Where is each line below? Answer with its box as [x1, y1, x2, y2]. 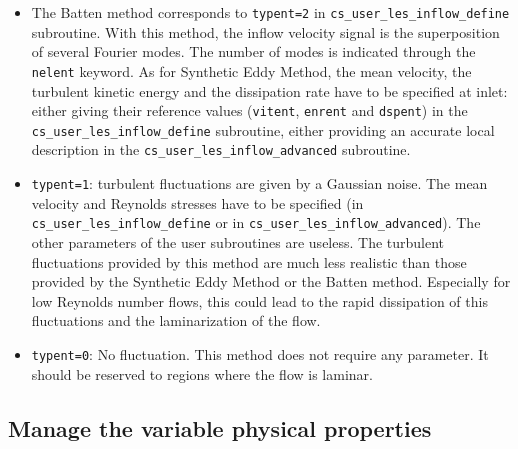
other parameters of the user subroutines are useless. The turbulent [31, 231, 445, 252]
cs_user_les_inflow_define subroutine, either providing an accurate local [31, 119, 495, 140]
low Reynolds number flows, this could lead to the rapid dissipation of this [31, 290, 488, 311]
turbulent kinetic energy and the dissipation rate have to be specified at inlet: [31, 80, 508, 101]
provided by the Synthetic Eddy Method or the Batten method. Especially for [31, 271, 511, 292]
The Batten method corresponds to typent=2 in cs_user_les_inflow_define [31, 2, 510, 22]
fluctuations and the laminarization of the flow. [31, 310, 321, 331]
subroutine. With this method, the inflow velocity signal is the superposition [31, 21, 500, 42]
